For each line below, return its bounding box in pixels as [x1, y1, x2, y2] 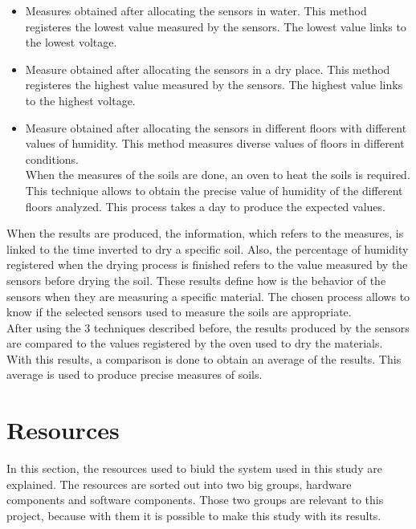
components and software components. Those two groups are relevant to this [6, 491, 384, 508]
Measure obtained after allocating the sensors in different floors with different [25, 119, 407, 136]
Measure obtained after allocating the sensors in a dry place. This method [25, 60, 390, 77]
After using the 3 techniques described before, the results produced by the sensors [6, 319, 410, 336]
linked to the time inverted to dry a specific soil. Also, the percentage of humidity [6, 240, 409, 257]
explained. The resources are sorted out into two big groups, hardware [6, 475, 352, 492]
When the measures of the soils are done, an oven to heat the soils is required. [25, 166, 410, 183]
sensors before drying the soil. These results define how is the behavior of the [6, 271, 386, 288]
